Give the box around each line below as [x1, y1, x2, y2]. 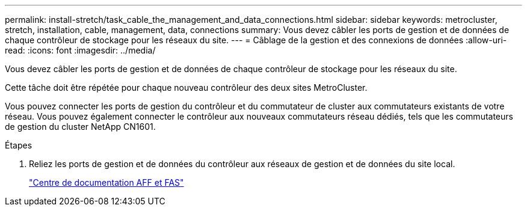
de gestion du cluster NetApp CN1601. [5, 121, 156, 132]
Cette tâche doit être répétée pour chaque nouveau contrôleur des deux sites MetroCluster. [5, 82, 368, 93]
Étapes [5, 140, 32, 150]
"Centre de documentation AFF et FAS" [29, 177, 184, 188]
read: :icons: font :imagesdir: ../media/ [5, 45, 156, 55]
